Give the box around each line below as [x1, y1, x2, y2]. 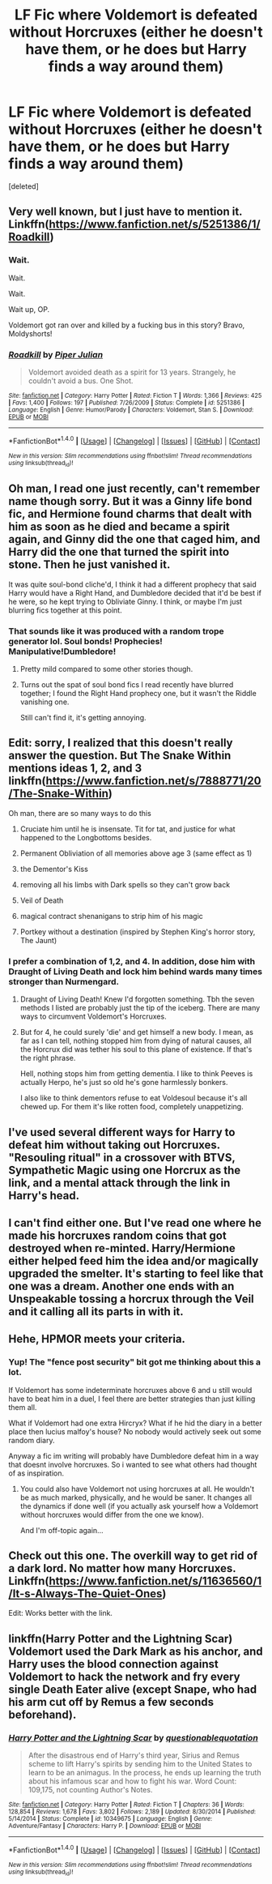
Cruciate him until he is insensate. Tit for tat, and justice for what [19, 824, 236, 834]
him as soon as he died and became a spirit [8, 520, 231, 534]
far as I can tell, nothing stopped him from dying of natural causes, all [19, 1036, 253, 1046]
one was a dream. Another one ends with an [8, 1279, 235, 1293]
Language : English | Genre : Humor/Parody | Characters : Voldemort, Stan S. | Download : [8, 405, 254, 414]
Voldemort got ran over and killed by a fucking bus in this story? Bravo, [8, 320, 245, 330]
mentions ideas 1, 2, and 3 [8, 762, 142, 775]
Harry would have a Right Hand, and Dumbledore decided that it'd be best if [8, 587, 261, 597]
